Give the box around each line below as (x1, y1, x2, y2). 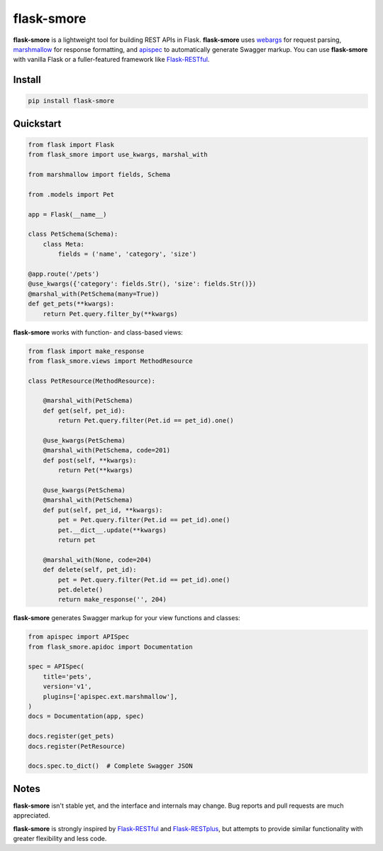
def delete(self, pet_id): (43, 565, 138, 574)
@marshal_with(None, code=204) (43, 555, 152, 564)
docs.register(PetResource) (28, 742, 126, 750)
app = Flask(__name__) (28, 210, 107, 218)
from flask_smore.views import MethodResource (28, 357, 193, 365)
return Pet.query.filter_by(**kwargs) (43, 310, 178, 318)
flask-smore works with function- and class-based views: (13, 327, 184, 337)
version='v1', (43, 683, 92, 690)
